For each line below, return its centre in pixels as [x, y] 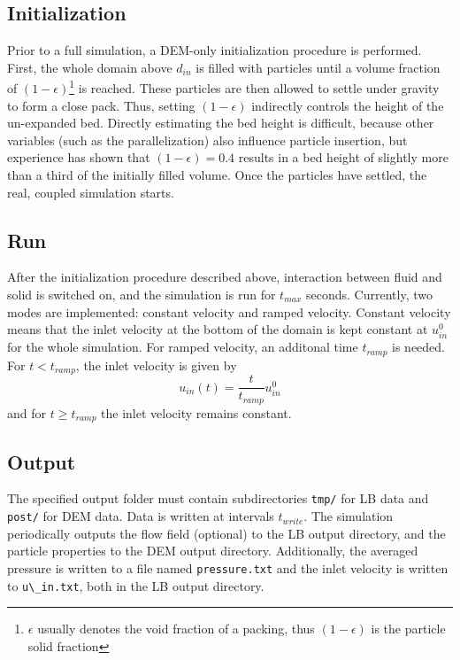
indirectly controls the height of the [348, 105]
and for [27, 412]
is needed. [418, 347]
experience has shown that [79, 157]
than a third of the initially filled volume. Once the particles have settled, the [217, 175]
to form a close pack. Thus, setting [101, 105]
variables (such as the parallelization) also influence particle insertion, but [207, 140]
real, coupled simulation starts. [91, 192]
